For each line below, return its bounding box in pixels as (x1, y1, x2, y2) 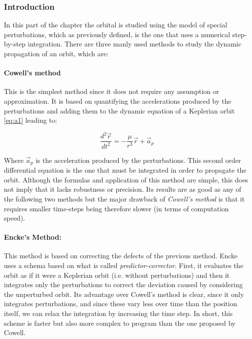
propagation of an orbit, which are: (4, 48, 109, 58)
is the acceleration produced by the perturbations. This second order (35, 155, 241, 165)
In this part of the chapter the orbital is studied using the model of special (4, 20, 228, 30)
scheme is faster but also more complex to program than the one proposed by (4, 317, 236, 328)
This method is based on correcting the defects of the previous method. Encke (4, 250, 238, 261)
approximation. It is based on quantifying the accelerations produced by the (4, 95, 231, 106)
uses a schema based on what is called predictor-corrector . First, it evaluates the (4, 260, 244, 271)
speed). (4, 213, 25, 223)
